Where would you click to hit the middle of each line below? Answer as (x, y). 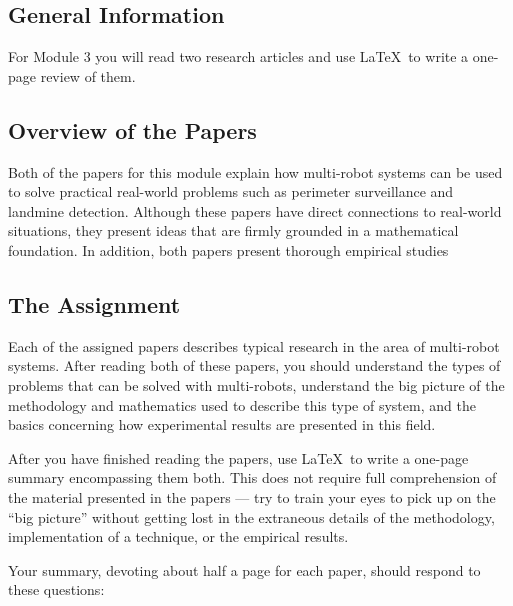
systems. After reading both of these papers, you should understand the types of (254, 365)
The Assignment (94, 303)
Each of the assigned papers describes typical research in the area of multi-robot (254, 345)
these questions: (56, 589)
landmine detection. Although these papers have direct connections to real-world (255, 210)
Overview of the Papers (132, 129)
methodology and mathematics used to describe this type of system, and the (242, 404)
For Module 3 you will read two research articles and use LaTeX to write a (238, 56)
